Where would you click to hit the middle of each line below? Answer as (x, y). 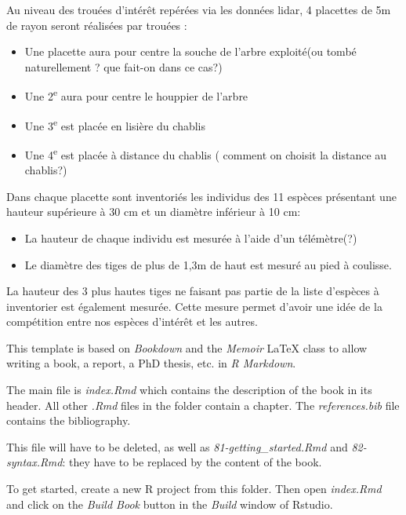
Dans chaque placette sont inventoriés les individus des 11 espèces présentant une (201, 196)
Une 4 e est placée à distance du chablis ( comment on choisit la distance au (206, 153)
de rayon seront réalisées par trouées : (97, 25)
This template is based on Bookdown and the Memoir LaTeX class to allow (187, 347)
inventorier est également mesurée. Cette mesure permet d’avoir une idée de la (194, 306)
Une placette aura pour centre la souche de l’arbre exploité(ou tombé (190, 51)
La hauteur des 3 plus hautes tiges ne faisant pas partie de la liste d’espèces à (193, 291)
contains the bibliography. (69, 420)
